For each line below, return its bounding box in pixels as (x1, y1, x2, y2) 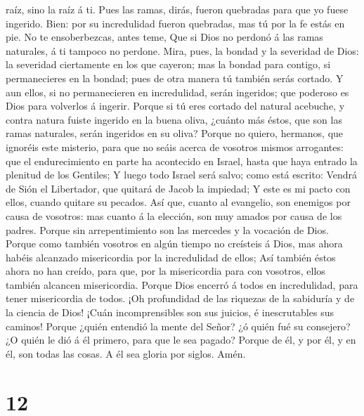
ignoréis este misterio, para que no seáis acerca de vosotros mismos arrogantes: (6, 139, 344, 154)
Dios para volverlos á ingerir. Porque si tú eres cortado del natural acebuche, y (6, 98, 345, 113)
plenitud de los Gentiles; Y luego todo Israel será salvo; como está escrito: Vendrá (6, 167, 358, 182)
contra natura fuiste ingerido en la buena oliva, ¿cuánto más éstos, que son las (6, 112, 342, 126)
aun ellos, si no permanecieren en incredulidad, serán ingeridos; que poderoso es (6, 84, 349, 99)
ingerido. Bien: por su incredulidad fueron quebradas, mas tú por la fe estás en (6, 15, 345, 30)
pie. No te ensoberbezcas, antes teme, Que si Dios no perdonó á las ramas (6, 30, 323, 44)
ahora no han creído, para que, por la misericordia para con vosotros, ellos (6, 264, 325, 278)
